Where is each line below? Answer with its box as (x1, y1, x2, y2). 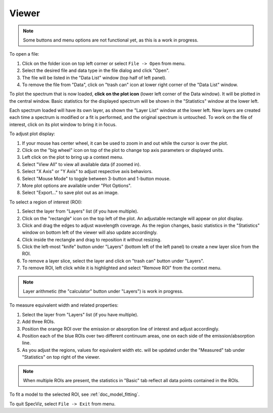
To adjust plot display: (9, 131, 56, 137)
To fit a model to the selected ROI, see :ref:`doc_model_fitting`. (9, 391, 140, 397)
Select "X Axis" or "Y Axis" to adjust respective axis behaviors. (22, 169, 153, 175)
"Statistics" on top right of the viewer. (22, 354, 101, 360)
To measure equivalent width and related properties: (9, 302, 119, 308)
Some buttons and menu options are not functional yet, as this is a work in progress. (23, 37, 199, 43)
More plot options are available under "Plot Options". (22, 182, 131, 188)
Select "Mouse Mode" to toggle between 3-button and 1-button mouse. (22, 175, 171, 182)
